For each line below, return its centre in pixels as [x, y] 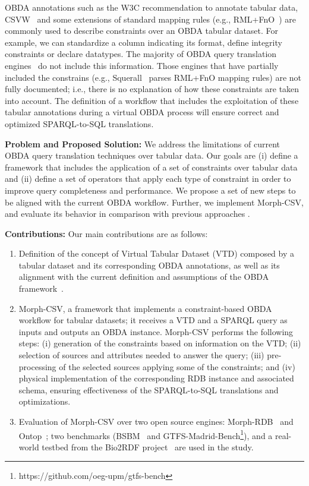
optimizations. [45, 401]
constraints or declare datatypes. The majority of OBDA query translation [141, 54]
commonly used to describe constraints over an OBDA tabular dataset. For [142, 31]
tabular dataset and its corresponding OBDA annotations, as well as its [149, 265]
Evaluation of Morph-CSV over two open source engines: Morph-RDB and [156, 421]
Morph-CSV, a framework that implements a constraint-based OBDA [145, 308]
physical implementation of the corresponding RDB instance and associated [156, 378]
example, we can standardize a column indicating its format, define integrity [144, 42]
